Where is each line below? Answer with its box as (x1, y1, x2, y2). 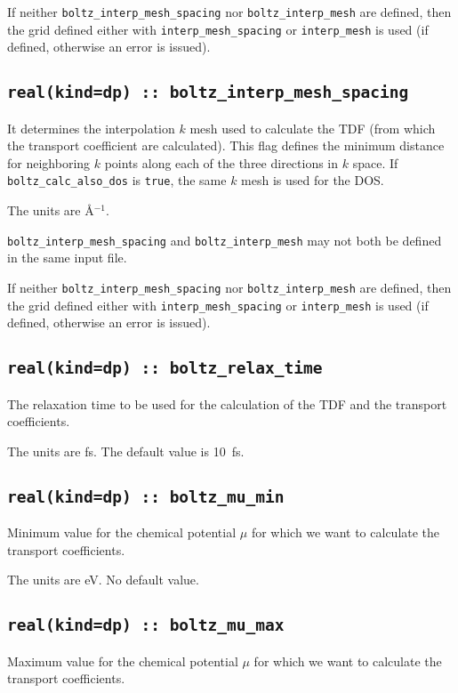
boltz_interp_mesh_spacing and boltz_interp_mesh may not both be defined (7, 230, 442, 249)
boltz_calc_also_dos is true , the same (7, 171, 227, 189)
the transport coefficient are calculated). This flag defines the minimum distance (7, 136, 445, 155)
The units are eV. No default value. (7, 570, 199, 589)
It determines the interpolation (7, 118, 175, 137)
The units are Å (7, 201, 94, 220)
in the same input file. (7, 248, 127, 267)
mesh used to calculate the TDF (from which (189, 118, 436, 137)
